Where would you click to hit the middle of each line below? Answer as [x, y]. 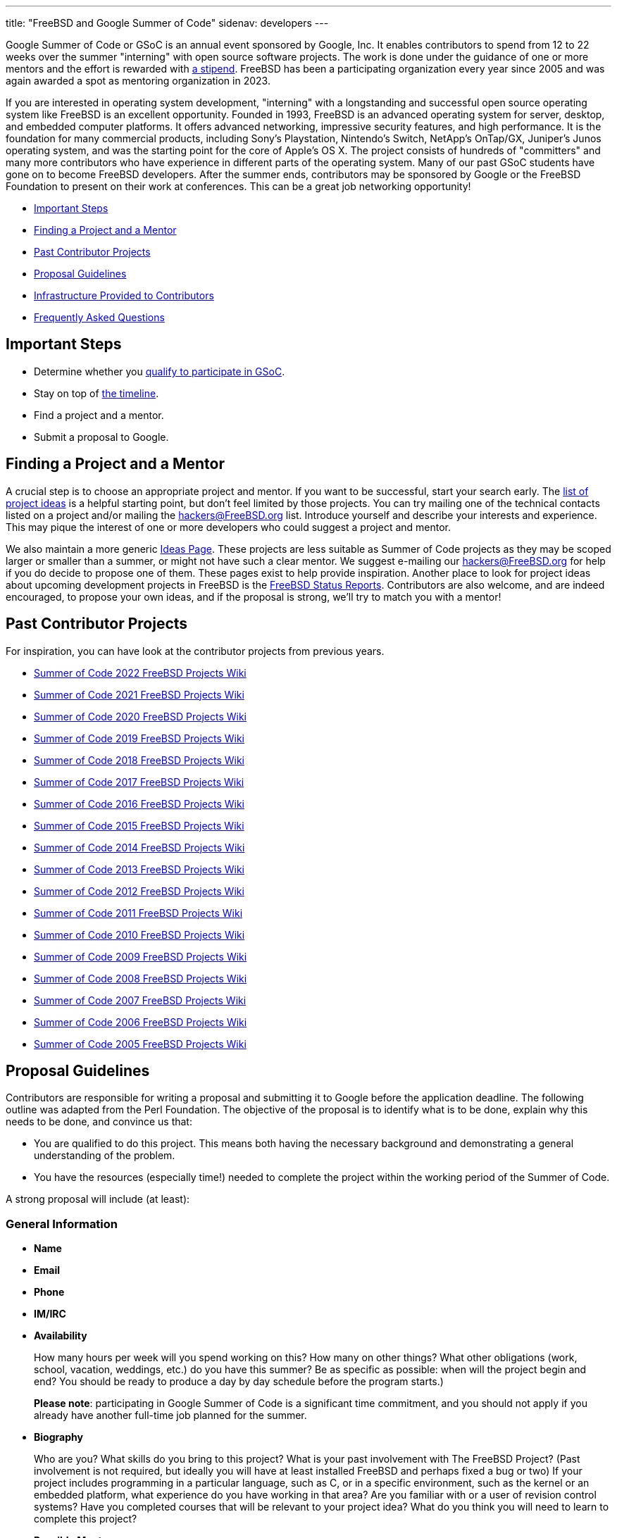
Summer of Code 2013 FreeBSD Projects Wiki [139, 869]
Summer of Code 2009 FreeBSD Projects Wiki [141, 956]
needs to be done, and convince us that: [99, 1122]
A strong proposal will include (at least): [98, 1199]
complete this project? [86, 1519]
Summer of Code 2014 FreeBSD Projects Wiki [139, 847]
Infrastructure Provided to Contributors [124, 295]
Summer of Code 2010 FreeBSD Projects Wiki [139, 934]
